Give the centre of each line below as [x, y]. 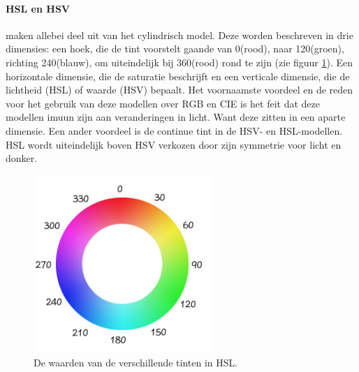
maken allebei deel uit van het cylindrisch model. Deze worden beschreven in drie [179, 35]
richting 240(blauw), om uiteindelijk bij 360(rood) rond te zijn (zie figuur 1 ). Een [179, 62]
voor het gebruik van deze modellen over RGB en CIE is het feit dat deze [163, 103]
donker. [22, 158]
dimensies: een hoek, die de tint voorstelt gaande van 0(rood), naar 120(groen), [175, 49]
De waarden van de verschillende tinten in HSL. [136, 362]
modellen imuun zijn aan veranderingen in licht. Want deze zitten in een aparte [176, 117]
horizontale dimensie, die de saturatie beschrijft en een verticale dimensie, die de [178, 76]
